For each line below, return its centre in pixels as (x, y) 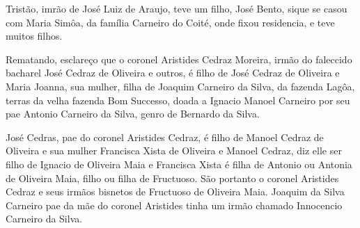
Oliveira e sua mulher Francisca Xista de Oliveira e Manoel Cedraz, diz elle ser (174, 150)
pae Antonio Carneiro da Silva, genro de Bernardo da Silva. (133, 114)
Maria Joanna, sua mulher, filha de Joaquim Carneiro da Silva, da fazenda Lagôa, (180, 86)
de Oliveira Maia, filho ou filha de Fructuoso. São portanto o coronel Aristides (172, 178)
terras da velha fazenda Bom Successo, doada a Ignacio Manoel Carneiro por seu (178, 100)
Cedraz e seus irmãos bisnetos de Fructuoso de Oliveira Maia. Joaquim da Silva (175, 192)
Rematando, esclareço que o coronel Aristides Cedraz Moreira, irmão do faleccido (179, 59)
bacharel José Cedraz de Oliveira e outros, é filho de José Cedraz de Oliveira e (173, 73)
